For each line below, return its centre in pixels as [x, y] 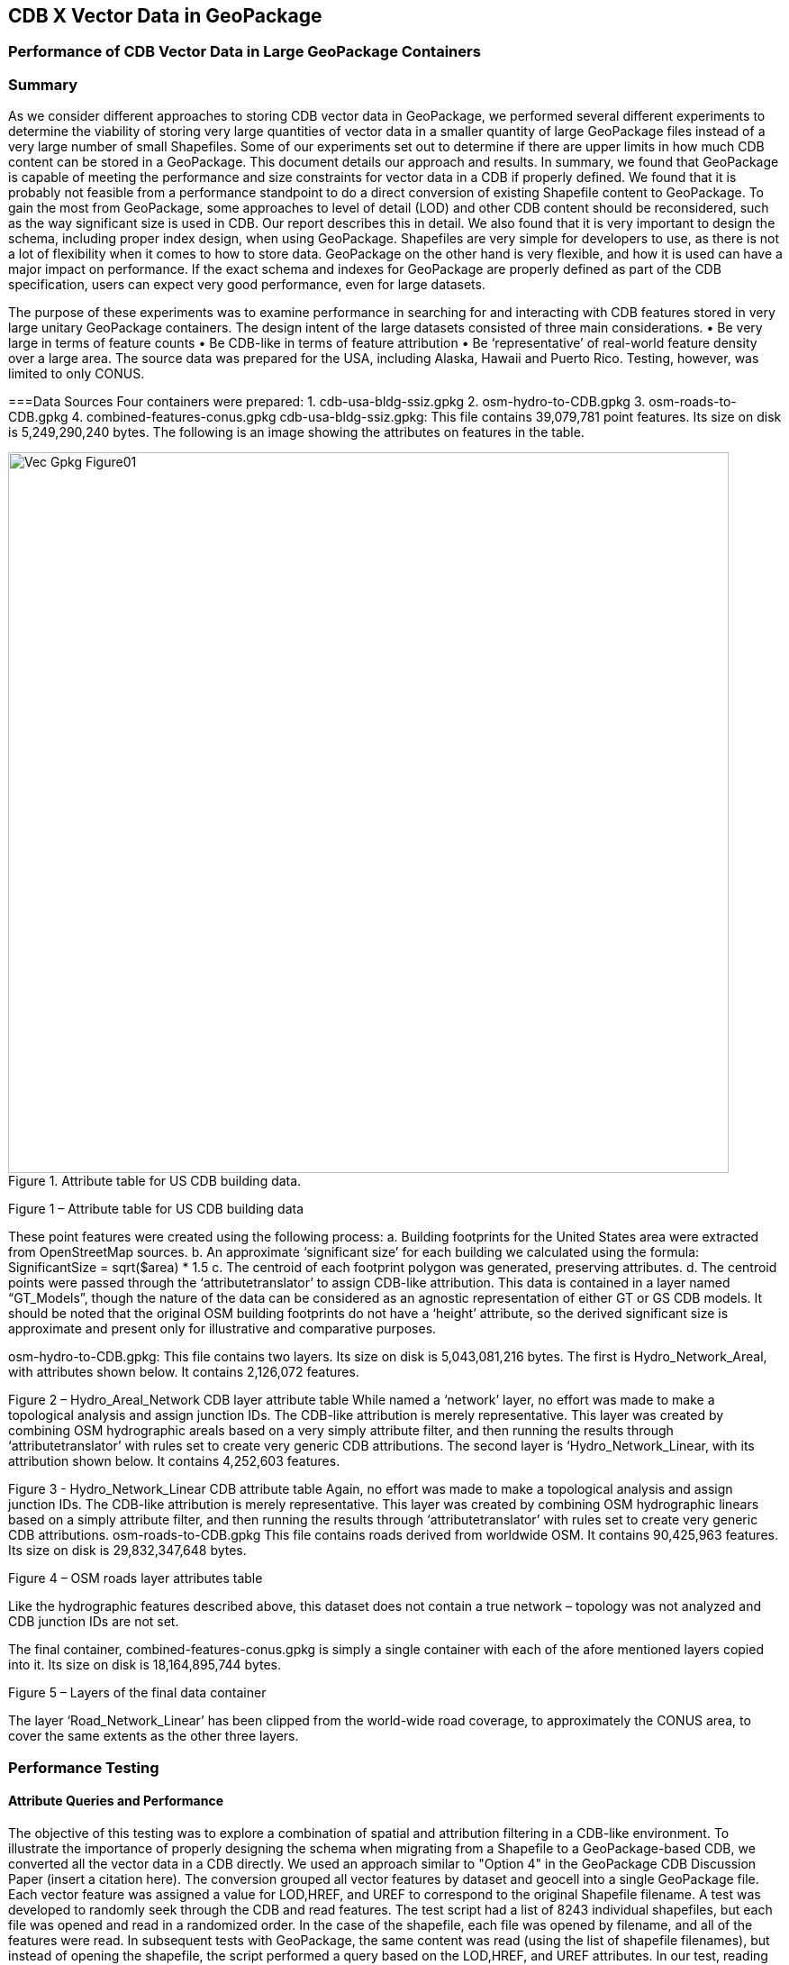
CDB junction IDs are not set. [94, 1622]
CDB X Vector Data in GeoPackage [165, 16]
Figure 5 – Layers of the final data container [137, 1693]
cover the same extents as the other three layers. [154, 1736]
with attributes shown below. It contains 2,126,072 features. [184, 1372]
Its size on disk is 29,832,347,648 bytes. [127, 1551]
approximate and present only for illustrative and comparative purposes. [222, 1329]
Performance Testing [84, 1767]
